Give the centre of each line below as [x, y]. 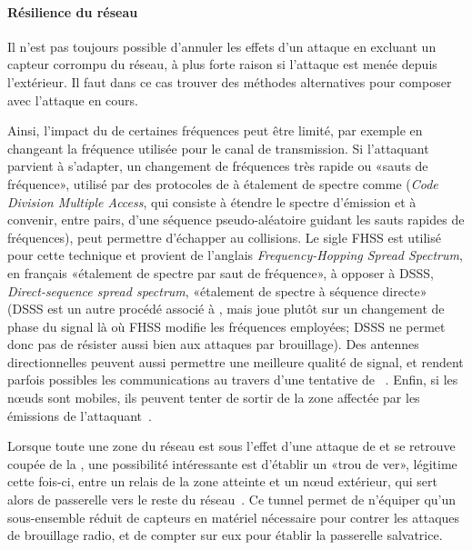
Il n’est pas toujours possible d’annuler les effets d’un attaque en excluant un [222, 46]
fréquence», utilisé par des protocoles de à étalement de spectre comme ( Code [223, 183]
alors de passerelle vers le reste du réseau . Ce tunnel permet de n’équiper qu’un [232, 500]
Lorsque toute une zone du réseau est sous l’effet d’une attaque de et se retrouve [231, 446]
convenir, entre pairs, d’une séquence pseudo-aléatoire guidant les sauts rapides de [236, 220]
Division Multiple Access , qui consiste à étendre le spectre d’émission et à [212, 201]
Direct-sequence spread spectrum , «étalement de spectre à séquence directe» [217, 290]
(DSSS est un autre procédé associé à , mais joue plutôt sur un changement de [226, 309]
